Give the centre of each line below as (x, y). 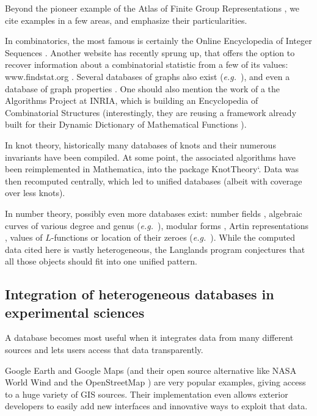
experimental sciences (75, 312)
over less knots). (35, 193)
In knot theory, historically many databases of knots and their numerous (140, 144)
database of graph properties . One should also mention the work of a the (143, 88)
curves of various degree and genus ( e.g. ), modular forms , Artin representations (157, 225)
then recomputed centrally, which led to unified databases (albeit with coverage (154, 181)
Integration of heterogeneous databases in (140, 294)
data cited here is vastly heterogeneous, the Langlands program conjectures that (155, 249)
